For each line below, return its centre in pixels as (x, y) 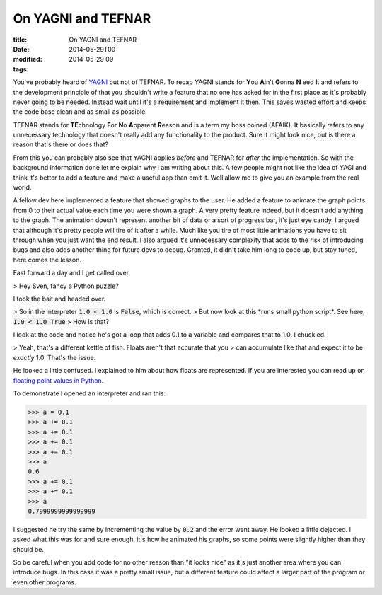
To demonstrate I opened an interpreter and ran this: (89, 393)
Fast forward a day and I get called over (71, 273)
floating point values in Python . (58, 380)
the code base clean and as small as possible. (80, 112)
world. (22, 187)
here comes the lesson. (47, 260)
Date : (21, 49)
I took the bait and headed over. (59, 299)
